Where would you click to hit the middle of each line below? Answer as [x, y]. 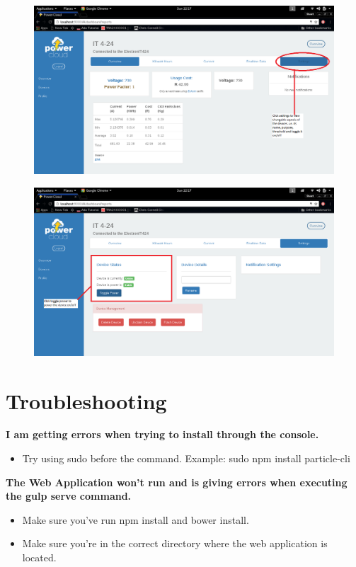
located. [39, 557]
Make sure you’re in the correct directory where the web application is [175, 543]
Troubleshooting [86, 400]
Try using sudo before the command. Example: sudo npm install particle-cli [186, 458]
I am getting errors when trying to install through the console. [162, 434]
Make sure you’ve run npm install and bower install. [136, 519]
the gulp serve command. [69, 496]
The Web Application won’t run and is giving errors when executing [177, 482]
